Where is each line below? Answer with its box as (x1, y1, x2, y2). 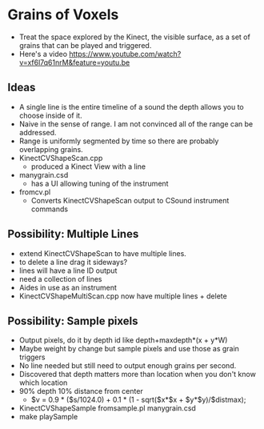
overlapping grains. (18, 144, 83, 154)
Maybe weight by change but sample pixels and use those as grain (18, 344, 239, 354)
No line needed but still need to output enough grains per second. (18, 361, 237, 371)
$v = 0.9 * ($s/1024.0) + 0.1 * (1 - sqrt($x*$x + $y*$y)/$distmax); (30, 395, 246, 405)
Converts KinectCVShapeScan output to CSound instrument (30, 195, 230, 205)
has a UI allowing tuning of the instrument (30, 178, 169, 188)
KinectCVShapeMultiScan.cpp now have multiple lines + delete (18, 291, 227, 301)
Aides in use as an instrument (18, 283, 118, 292)
